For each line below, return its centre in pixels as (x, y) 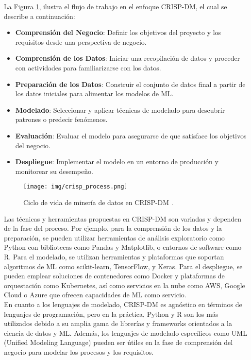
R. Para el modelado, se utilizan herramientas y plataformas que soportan (114, 256)
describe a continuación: (40, 16)
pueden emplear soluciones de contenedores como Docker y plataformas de (114, 276)
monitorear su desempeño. (54, 171)
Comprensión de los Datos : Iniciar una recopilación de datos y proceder (128, 58)
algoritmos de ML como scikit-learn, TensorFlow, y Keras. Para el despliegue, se (123, 266)
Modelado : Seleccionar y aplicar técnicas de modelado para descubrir (120, 110)
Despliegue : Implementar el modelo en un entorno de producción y (117, 162)
